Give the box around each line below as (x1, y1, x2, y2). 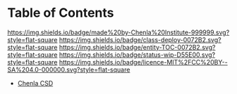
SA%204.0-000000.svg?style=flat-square (7, 65, 130, 74)
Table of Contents (7, 5, 114, 21)
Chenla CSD (17, 79, 54, 87)
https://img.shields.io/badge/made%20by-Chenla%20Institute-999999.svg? (7, 28, 230, 36)
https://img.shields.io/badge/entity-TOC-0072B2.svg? (59, 43, 216, 51)
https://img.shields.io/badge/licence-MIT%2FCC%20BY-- (59, 58, 228, 66)
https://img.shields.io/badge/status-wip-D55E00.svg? (59, 51, 216, 59)
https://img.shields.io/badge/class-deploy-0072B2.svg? (59, 35, 221, 43)
